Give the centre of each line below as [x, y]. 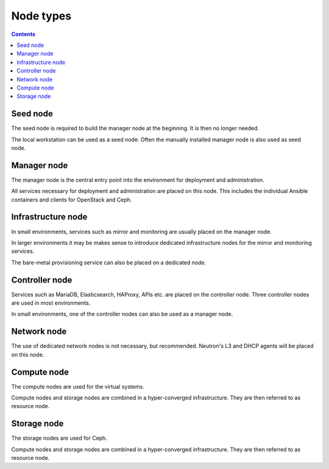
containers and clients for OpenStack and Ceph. [72, 199]
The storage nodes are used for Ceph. [59, 438]
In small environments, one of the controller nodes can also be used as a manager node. [122, 314]
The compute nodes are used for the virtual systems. [78, 386]
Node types [41, 16]
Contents [23, 34]
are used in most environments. [51, 303]
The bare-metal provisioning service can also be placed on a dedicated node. [109, 263]
